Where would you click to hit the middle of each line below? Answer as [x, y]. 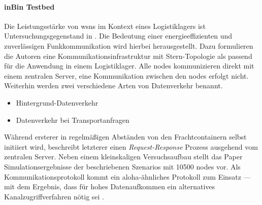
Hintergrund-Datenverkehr [57, 102]
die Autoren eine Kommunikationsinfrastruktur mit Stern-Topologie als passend [128, 56]
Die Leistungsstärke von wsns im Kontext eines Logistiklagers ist [105, 26]
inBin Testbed [29, 6]
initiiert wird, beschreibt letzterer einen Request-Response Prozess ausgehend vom [131, 146]
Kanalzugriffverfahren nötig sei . [54, 196]
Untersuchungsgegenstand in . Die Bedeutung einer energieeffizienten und [118, 36]
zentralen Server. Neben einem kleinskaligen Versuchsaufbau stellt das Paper [123, 157]
